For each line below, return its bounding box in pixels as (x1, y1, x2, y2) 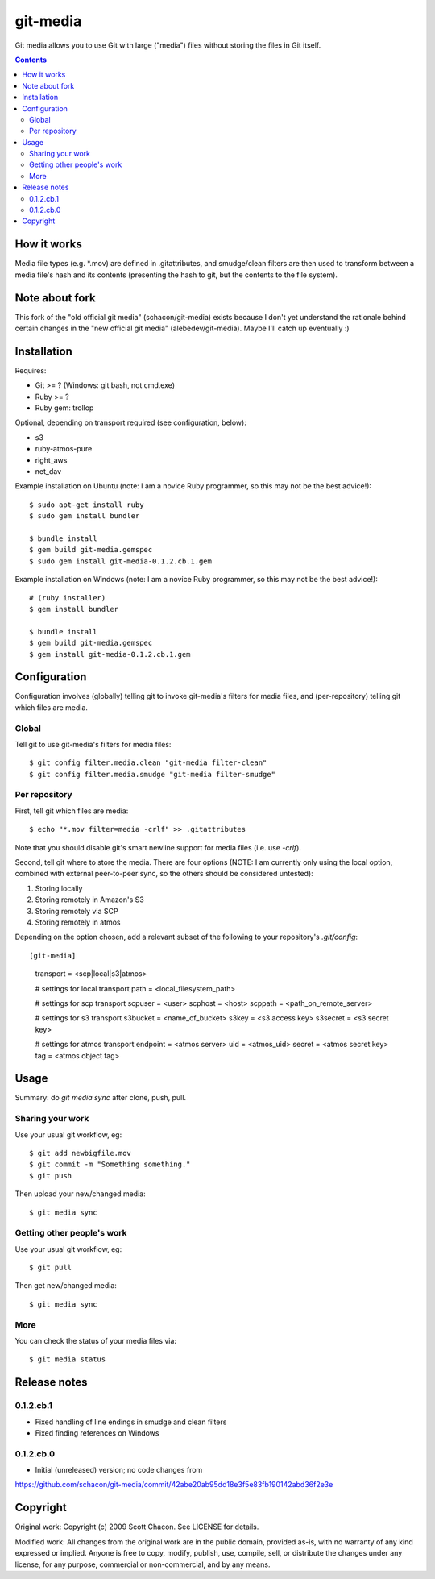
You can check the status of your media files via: (14, 1336, 177, 1345)
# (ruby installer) (29, 593, 106, 602)
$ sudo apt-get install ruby (29, 500, 144, 509)
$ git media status (29, 1355, 106, 1364)
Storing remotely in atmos (35, 917, 121, 927)
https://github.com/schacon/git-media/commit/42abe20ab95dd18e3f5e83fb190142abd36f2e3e (14, 1480, 333, 1490)
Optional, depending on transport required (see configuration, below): (14, 418, 247, 427)
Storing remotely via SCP (35, 906, 118, 916)
